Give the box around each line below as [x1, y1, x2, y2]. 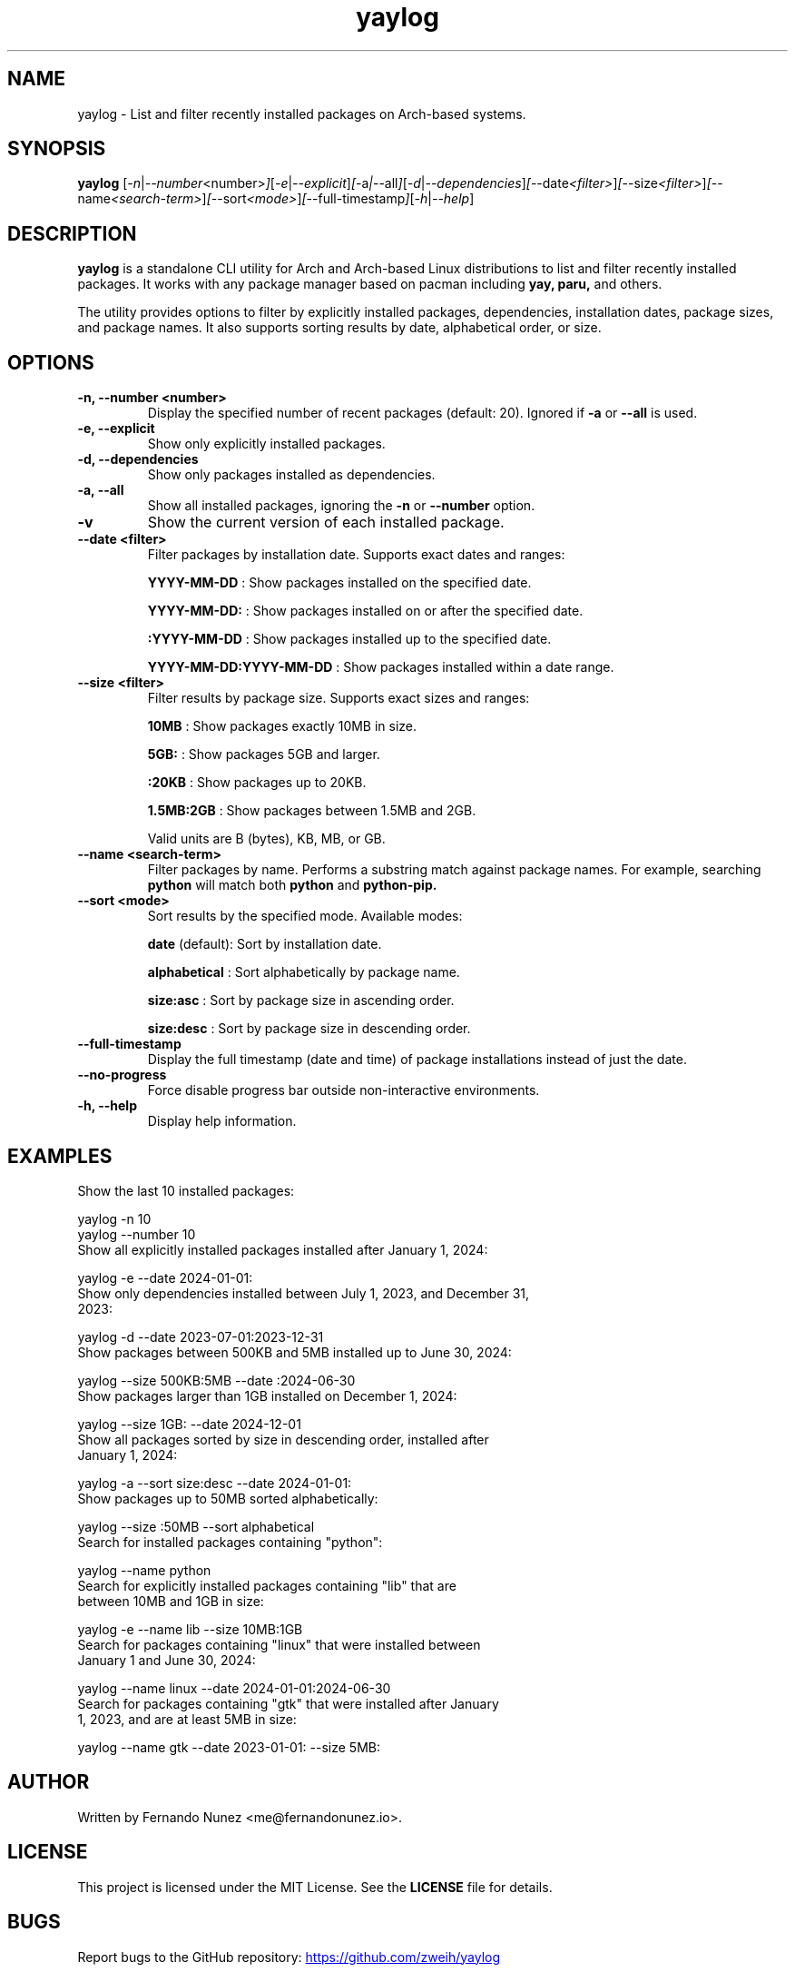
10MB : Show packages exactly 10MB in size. [147, 718, 417, 735]
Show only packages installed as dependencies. [147, 467, 436, 483]
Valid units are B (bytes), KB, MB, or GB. [147, 831, 386, 847]
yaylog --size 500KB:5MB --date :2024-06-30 [77, 1372, 356, 1388]
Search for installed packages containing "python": [77, 1533, 383, 1550]
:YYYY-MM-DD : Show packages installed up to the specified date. [147, 631, 552, 647]
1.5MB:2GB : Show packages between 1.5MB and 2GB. [147, 803, 476, 819]
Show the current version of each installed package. [147, 513, 505, 532]
